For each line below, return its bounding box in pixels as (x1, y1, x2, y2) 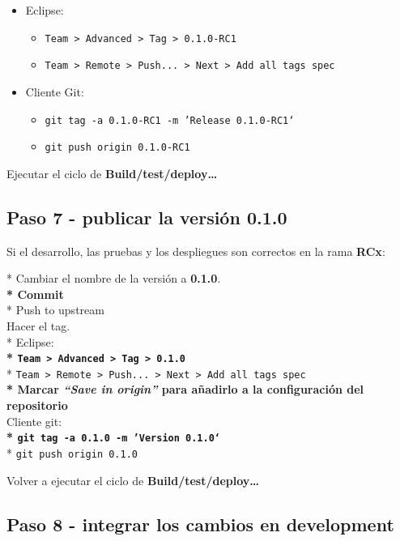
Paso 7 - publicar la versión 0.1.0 (6, 204, 287, 229)
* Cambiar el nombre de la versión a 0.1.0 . (6, 270, 221, 287)
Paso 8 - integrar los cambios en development (6, 511, 394, 536)
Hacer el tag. (6, 317, 70, 334)
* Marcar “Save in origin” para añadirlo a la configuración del (6, 381, 364, 398)
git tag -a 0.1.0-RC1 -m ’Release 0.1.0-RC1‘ (45, 114, 295, 126)
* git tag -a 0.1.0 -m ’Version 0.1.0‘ (6, 428, 220, 445)
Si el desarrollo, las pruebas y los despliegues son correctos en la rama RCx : (6, 242, 385, 259)
